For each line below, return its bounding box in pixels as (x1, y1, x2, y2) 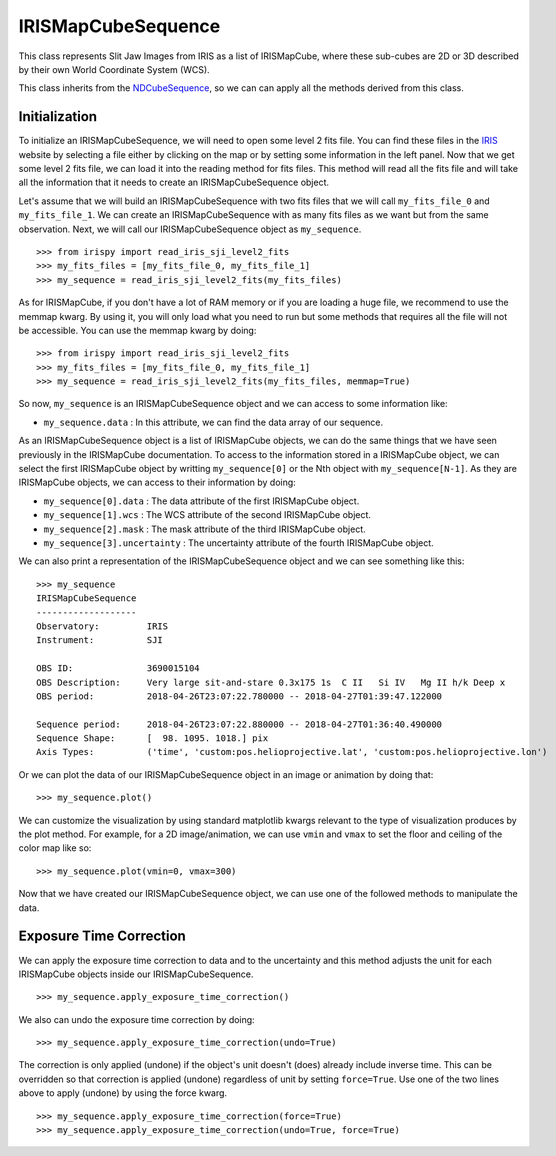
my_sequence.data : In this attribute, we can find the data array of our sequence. (43, 416, 384, 428)
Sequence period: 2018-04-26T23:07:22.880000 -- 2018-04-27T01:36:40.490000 (36, 718, 443, 730)
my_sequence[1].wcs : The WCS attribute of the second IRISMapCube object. (43, 509, 372, 521)
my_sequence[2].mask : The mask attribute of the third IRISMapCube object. (43, 523, 366, 535)
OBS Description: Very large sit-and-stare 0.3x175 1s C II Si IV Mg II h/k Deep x (36, 676, 506, 688)
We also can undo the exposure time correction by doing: (18, 1013, 255, 1025)
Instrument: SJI (36, 635, 164, 646)
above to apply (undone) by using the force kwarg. (18, 1087, 228, 1099)
